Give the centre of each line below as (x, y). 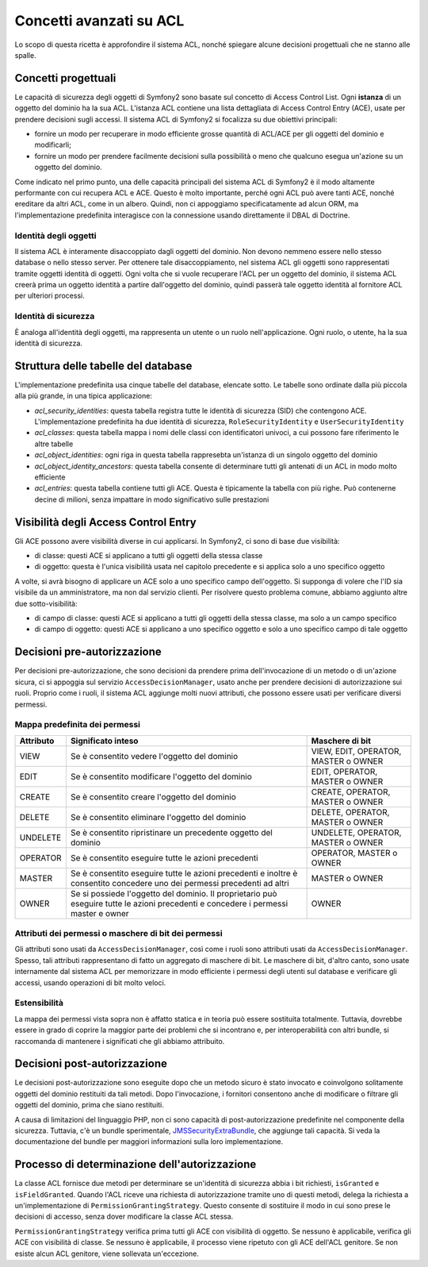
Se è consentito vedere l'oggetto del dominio (154, 756)
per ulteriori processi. (50, 296)
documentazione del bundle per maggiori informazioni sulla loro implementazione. (149, 1142)
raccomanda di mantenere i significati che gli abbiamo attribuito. (120, 1041)
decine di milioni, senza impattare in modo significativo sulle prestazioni (152, 499)
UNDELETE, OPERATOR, (356, 832)
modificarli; (53, 145)
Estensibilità (39, 1003)
